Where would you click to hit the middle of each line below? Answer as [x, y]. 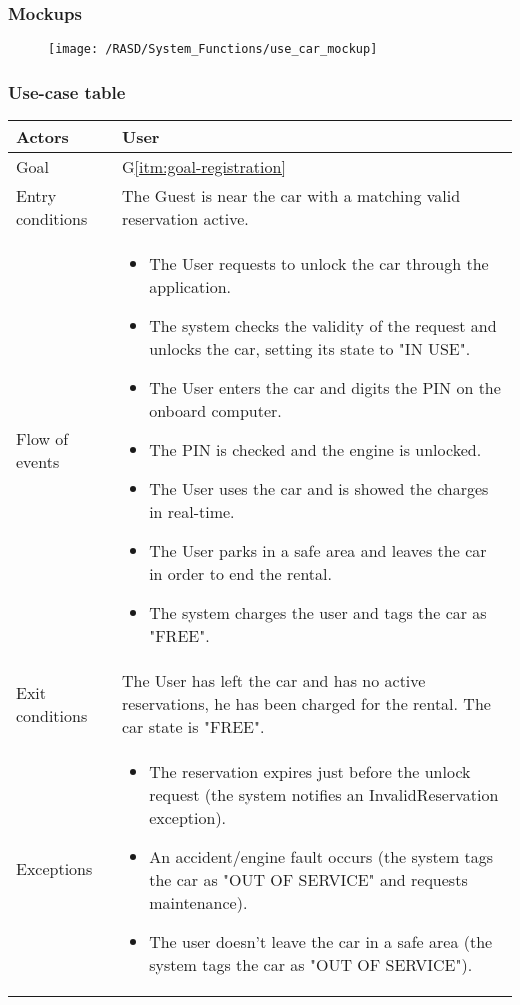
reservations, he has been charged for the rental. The [306, 704]
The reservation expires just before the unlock [310, 772]
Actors [42, 137]
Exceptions [54, 868]
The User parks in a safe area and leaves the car [318, 551]
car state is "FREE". [193, 727]
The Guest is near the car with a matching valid [291, 196]
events [38, 461]
